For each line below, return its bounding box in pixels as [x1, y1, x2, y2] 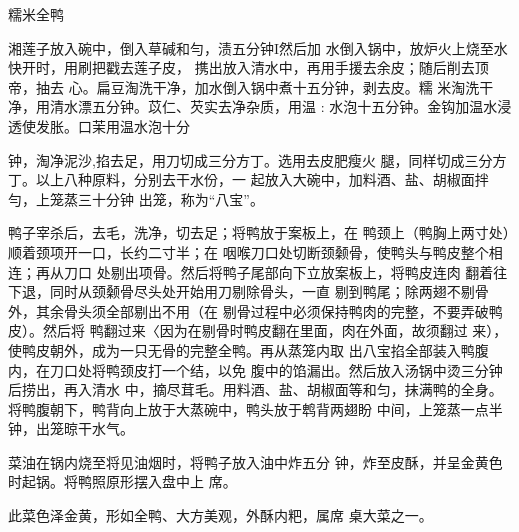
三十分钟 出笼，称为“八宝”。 [77, 188, 264, 209]
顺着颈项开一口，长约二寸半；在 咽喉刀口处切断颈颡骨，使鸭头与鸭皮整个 [8, 241, 489, 262]
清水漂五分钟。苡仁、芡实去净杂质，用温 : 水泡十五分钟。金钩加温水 [49, 96, 498, 117]
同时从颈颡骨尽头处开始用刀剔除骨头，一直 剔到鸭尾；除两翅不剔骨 [49, 281, 489, 302]
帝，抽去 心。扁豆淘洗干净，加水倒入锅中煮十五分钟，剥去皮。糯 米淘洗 [8, 76, 480, 97]
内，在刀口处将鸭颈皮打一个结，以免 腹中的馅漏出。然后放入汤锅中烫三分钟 [8, 359, 503, 380]
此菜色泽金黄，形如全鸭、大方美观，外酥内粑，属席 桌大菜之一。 [8, 505, 433, 526]
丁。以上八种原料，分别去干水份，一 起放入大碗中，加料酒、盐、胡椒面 [8, 169, 475, 190]
